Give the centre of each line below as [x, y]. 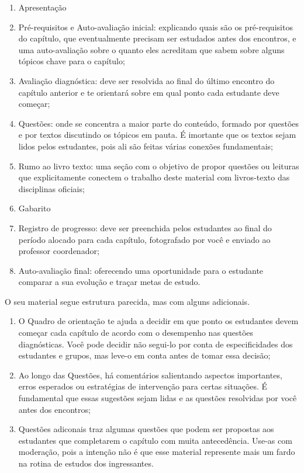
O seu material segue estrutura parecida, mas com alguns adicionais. [127, 301]
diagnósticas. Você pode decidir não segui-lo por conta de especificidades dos [156, 344]
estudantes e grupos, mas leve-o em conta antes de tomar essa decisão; [144, 355]
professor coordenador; [59, 251]
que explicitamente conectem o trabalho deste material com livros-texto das [154, 177]
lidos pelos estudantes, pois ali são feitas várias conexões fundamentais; [146, 146]
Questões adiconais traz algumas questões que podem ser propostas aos [146, 429]
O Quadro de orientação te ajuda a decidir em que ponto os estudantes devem [158, 321]
